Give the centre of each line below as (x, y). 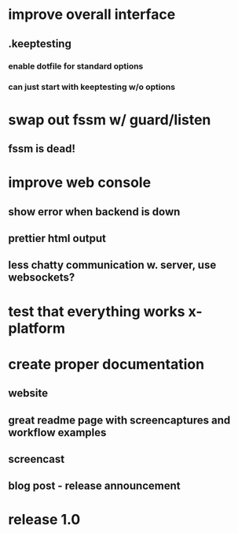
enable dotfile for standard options (76, 66)
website (28, 393)
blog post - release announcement (94, 486)
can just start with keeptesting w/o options (92, 87)
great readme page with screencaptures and (119, 420)
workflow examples (57, 432)
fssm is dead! (42, 149)
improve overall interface (92, 15)
